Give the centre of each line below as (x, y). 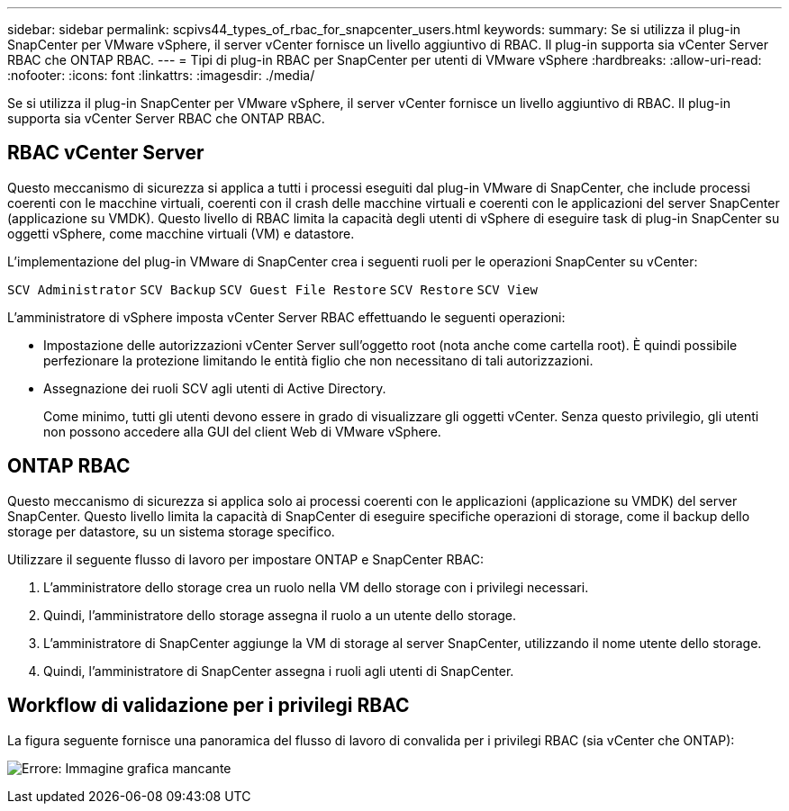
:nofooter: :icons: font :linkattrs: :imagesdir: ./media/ (161, 75)
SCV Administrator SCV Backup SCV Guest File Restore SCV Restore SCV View (272, 289)
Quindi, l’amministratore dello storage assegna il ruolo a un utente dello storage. (280, 615)
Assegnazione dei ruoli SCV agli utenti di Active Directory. (215, 388)
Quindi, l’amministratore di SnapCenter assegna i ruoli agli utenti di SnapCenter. (279, 671)
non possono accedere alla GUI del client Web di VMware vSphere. (242, 431)
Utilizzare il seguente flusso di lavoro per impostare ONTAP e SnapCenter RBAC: (246, 559)
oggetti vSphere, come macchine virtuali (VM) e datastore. (181, 233)
